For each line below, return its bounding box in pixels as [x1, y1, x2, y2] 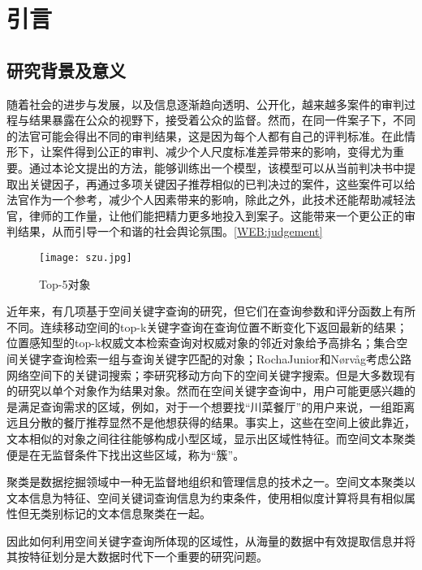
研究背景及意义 [6, 57, 126, 82]
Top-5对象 [39, 275, 91, 292]
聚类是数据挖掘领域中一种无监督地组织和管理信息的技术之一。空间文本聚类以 [6, 473, 416, 490]
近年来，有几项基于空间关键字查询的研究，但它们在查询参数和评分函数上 [6, 302, 393, 320]
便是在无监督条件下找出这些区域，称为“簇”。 [6, 446, 245, 463]
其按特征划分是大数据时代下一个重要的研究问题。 [6, 548, 268, 565]
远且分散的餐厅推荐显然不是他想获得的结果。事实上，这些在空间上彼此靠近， [6, 414, 416, 431]
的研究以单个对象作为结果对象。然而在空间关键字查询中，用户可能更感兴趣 [6, 382, 404, 399]
